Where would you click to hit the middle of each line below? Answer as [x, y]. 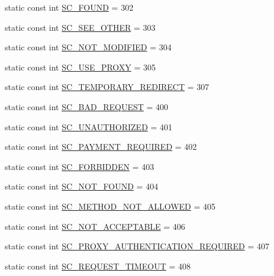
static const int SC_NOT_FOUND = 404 [82, 186]
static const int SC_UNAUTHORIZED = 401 [89, 126]
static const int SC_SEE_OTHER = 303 [80, 27]
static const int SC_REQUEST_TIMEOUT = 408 [98, 266]
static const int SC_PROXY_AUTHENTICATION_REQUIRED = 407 [137, 246]
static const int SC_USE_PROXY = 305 [80, 67]
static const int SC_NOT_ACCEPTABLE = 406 [95, 226]
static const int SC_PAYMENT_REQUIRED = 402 [101, 147]
